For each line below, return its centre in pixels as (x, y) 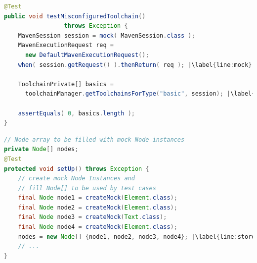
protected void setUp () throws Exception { (77, 169)
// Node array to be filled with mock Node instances (94, 139)
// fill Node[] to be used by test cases (87, 188)
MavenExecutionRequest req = (66, 45)
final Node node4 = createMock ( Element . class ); (98, 227)
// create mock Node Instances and (76, 179)
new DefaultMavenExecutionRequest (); (87, 55)
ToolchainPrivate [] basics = (66, 84)
